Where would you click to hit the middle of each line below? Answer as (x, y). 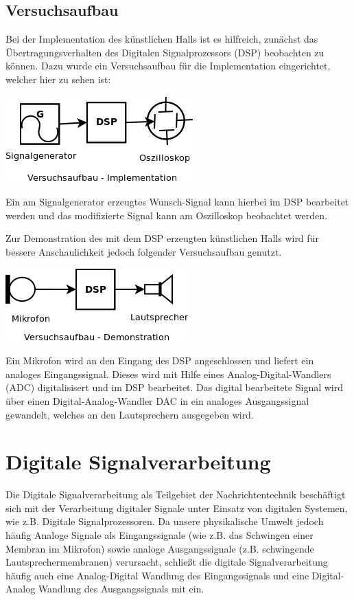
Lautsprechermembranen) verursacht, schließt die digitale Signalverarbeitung (167, 562)
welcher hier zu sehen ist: (58, 79)
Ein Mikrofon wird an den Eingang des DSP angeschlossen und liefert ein (160, 360)
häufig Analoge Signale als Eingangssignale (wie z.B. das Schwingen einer (160, 535)
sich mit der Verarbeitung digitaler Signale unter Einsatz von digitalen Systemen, (177, 508)
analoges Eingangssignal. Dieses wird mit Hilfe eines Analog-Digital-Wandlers (168, 374)
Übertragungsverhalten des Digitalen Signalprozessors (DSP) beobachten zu (165, 52)
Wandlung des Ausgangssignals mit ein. (121, 589)
